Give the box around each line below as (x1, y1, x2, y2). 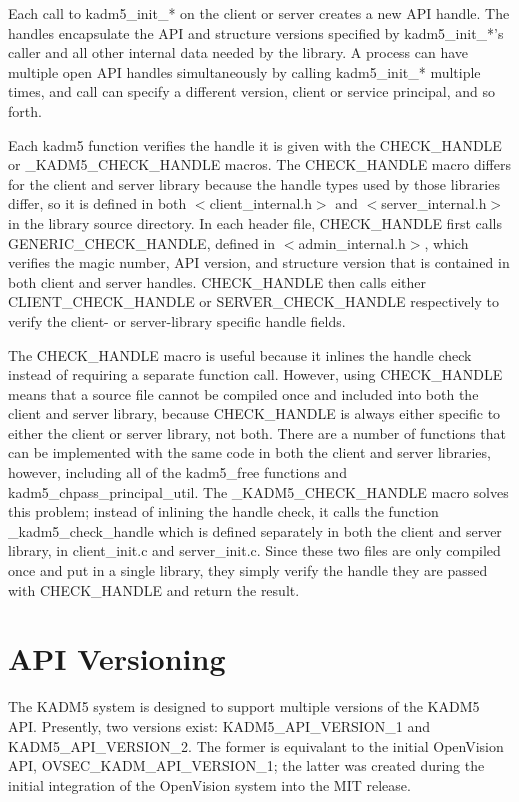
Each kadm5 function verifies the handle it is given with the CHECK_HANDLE (8, 134, 502, 155)
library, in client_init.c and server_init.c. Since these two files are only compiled (8, 540, 501, 561)
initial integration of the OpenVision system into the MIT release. (8, 774, 411, 795)
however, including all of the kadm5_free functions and (8, 462, 347, 483)
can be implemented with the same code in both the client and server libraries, (8, 442, 491, 463)
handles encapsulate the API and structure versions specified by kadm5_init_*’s (8, 22, 504, 43)
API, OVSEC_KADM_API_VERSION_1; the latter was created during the (8, 755, 485, 776)
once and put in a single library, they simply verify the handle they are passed (8, 560, 488, 581)
